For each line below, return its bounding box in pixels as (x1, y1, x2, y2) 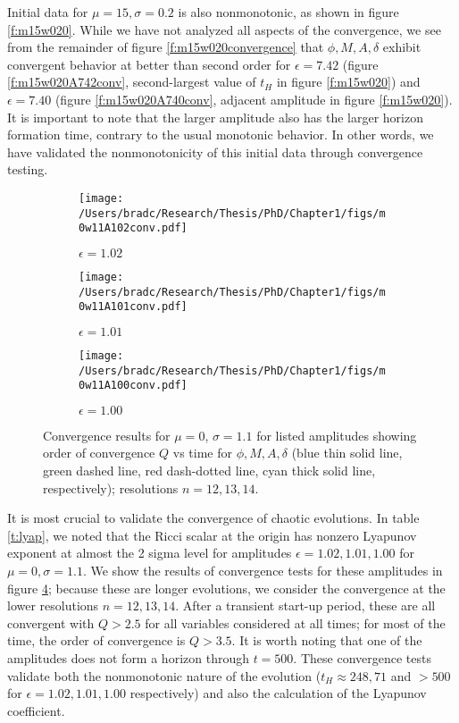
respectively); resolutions (43, 478, 179, 497)
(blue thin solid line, (291, 443, 403, 462)
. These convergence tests (293, 648, 431, 667)
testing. (7, 160, 48, 179)
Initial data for (7, 3, 88, 21)
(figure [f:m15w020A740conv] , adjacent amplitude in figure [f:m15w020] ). (54, 89, 453, 108)
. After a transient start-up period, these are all (175, 596, 436, 615)
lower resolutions (7, 596, 99, 615)
